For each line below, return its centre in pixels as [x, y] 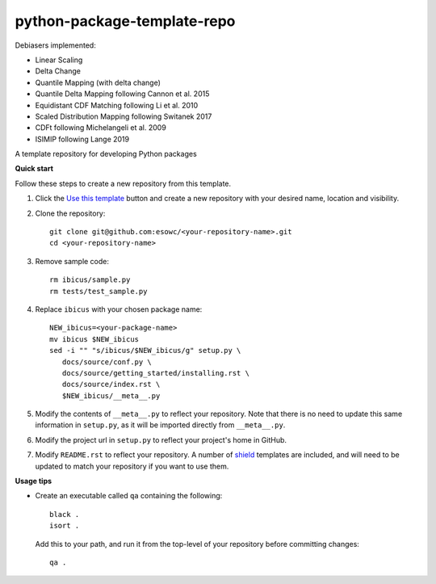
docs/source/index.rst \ [111, 384]
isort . [65, 526]
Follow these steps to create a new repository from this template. [123, 183]
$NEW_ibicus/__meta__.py [111, 395]
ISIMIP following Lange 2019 [82, 139]
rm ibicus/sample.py [90, 280]
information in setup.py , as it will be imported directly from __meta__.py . [160, 425]
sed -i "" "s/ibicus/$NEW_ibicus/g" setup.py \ [145, 351]
